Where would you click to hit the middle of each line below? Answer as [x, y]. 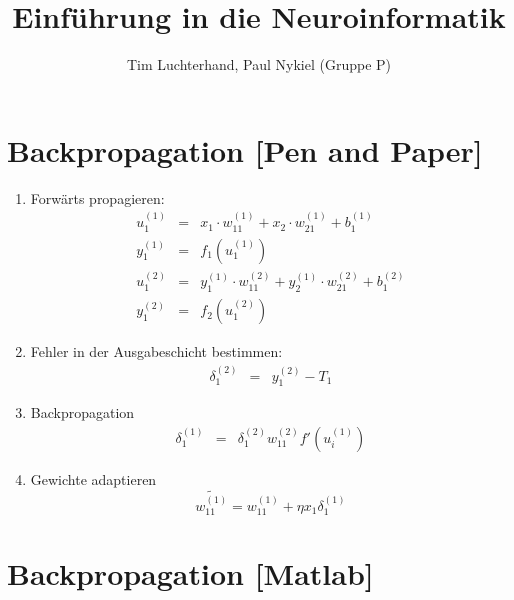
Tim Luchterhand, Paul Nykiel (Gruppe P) [259, 64]
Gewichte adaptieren [93, 479]
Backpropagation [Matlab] [190, 573]
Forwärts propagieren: [97, 197]
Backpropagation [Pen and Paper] [245, 149]
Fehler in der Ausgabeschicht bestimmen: [156, 351]
